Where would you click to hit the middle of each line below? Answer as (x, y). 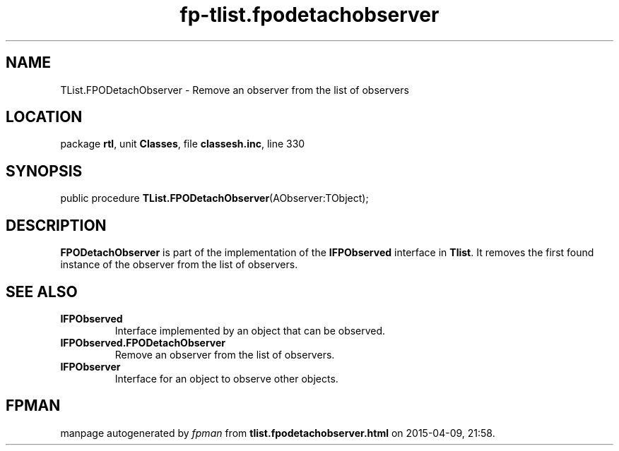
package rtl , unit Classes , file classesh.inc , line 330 (183, 144)
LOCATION (44, 117)
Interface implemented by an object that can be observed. (250, 330)
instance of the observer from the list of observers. (179, 265)
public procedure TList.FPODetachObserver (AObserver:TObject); (214, 198)
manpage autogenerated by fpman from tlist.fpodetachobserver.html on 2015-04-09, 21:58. (278, 433)
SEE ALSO (42, 291)
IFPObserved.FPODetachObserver (143, 342)
